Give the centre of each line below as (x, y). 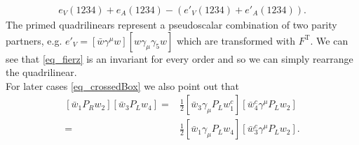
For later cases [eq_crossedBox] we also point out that (122, 85)
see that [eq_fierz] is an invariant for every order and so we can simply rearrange (179, 58)
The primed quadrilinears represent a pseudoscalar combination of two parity (171, 25)
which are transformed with (236, 40)
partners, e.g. (34, 40)
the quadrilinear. (41, 72)
